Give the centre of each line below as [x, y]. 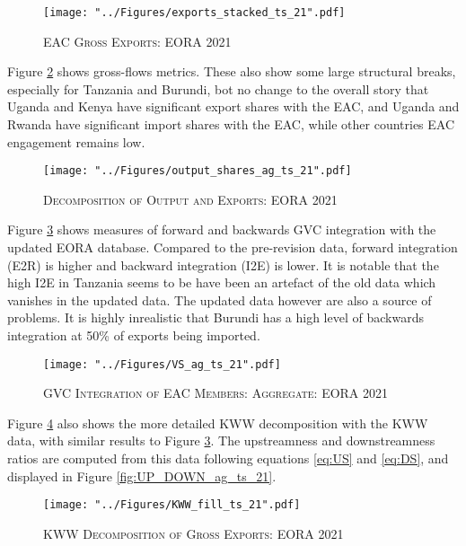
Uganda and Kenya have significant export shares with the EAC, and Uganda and [233, 106]
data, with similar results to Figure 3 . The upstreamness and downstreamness [221, 440]
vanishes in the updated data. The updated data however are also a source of [220, 299]
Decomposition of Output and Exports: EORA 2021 [190, 199]
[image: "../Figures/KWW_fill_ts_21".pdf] [172, 505]
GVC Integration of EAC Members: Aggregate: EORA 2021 [216, 393]
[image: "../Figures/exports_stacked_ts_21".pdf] [194, 13]
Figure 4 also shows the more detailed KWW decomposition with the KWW [218, 423]
